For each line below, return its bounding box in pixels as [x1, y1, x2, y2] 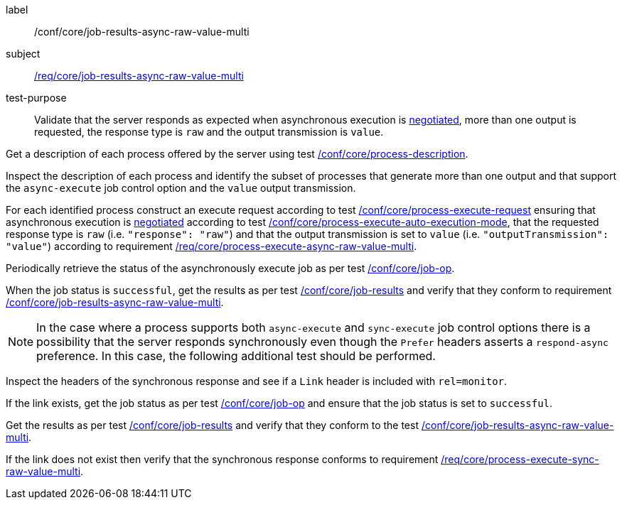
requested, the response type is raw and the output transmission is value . [34, 126, 384, 138]
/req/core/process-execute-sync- [441, 453, 599, 465]
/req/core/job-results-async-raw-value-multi [34, 70, 244, 82]
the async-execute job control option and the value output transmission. [6, 182, 356, 194]
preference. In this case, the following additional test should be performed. [36, 349, 436, 363]
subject [6, 48, 41, 60]
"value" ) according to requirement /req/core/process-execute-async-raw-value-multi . [6, 240, 417, 252]
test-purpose [6, 92, 67, 104]
